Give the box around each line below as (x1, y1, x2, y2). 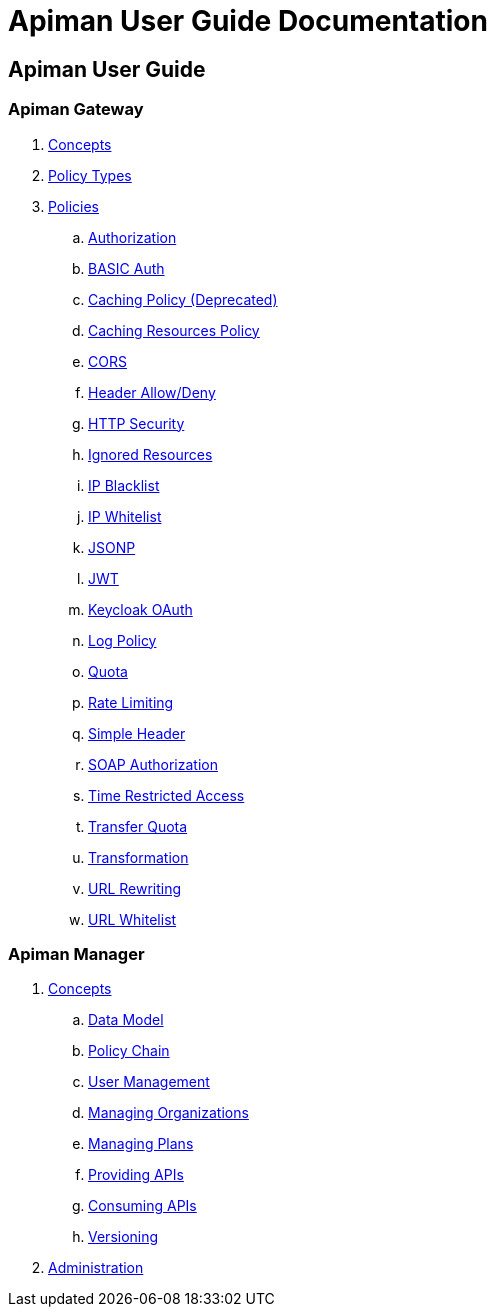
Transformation (88, 848, 189, 866)
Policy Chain (88, 1042, 170, 1060)
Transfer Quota (88, 817, 188, 835)
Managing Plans (88, 1135, 194, 1153)
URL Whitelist (88, 910, 177, 928)
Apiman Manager (8, 943, 145, 964)
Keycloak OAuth (88, 600, 193, 618)
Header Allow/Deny (88, 383, 216, 401)
